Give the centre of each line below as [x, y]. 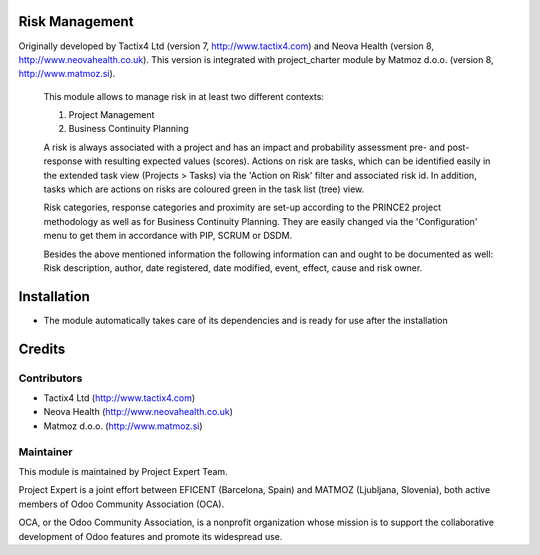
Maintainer [45, 452]
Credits [42, 348]
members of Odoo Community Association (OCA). [121, 504]
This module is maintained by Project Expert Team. [123, 471]
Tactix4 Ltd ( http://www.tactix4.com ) [119, 398]
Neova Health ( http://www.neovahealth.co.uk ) [138, 412]
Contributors [50, 378]
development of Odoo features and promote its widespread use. [150, 536]
